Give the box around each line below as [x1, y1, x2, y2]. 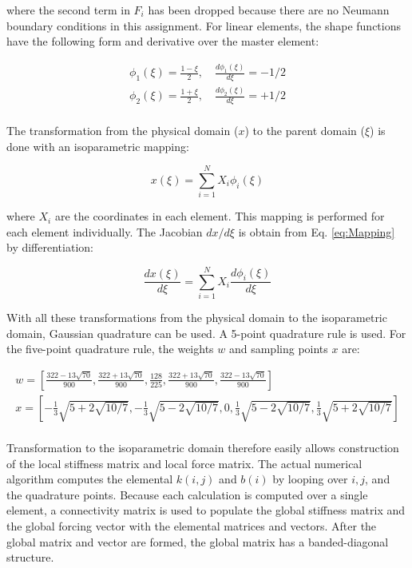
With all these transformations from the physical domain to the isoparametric [6, 309, 387, 326]
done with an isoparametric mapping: [6, 137, 189, 154]
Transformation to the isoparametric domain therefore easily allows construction [6, 439, 399, 456]
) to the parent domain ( [244, 121, 365, 138]
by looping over [272, 471, 348, 487]
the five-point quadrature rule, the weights [6, 340, 214, 357]
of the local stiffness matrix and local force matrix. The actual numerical [6, 455, 362, 471]
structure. [6, 549, 54, 566]
